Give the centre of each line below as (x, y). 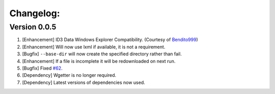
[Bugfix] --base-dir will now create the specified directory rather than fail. (102, 54)
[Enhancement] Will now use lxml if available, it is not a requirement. (94, 47)
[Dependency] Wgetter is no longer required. (69, 75)
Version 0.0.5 (33, 27)
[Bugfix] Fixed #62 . (43, 68)
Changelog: (35, 13)
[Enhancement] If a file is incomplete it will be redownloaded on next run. (99, 61)
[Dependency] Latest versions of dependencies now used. (84, 82)
